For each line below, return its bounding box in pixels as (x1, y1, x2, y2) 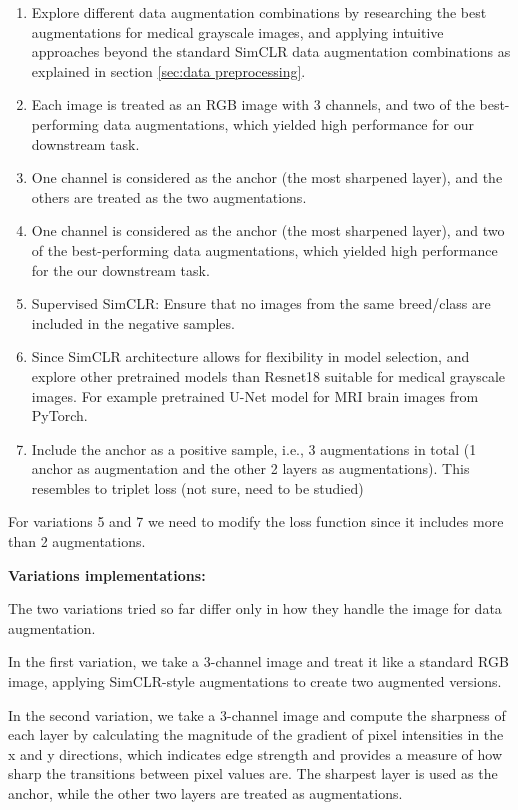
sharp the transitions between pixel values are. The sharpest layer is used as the (8, 763, 498, 784)
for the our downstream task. (31, 259, 210, 280)
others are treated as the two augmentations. (31, 186, 307, 207)
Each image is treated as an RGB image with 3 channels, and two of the (31, 94, 475, 115)
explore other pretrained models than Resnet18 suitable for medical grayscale (31, 365, 506, 386)
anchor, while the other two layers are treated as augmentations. (8, 783, 403, 803)
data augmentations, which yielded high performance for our (103, 113, 474, 134)
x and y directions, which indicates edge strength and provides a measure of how (8, 743, 503, 764)
